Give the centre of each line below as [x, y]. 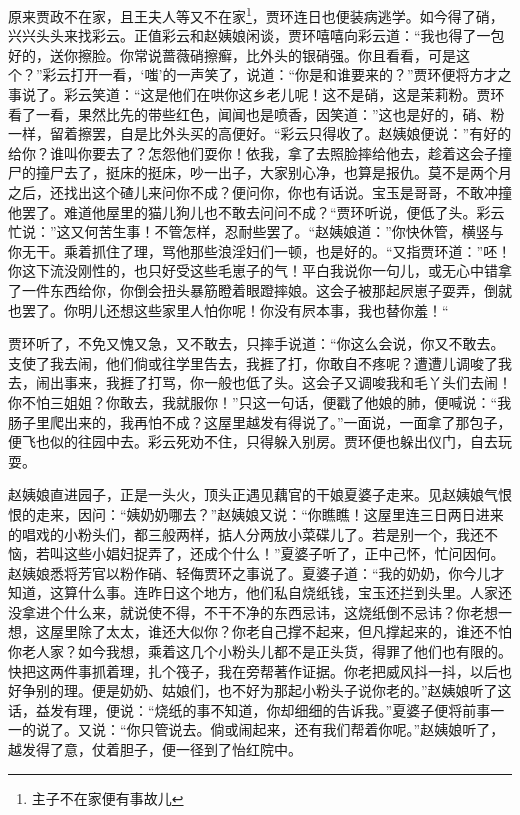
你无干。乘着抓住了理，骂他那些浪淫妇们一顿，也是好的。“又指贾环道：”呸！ [260, 250]
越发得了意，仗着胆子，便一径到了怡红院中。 [155, 749]
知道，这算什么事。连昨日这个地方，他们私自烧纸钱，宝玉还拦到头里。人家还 [260, 592]
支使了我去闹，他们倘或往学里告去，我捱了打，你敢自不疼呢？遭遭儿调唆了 [253, 362]
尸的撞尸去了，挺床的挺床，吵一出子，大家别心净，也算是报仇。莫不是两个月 [260, 172]
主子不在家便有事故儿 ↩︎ [107, 797]
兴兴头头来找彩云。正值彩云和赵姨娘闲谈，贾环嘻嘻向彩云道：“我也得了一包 [256, 35]
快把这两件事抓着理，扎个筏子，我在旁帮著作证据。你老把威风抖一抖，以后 [253, 670]
